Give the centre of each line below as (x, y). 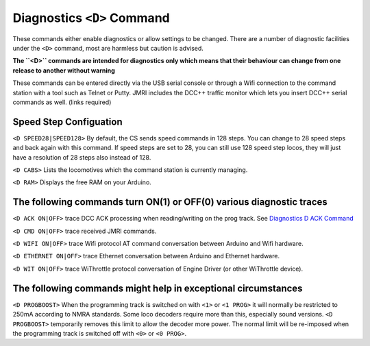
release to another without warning (64, 70)
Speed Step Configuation (67, 122)
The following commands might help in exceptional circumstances (158, 288)
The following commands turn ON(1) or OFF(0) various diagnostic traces (170, 202)
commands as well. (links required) (62, 102)
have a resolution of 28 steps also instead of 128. (82, 157)
